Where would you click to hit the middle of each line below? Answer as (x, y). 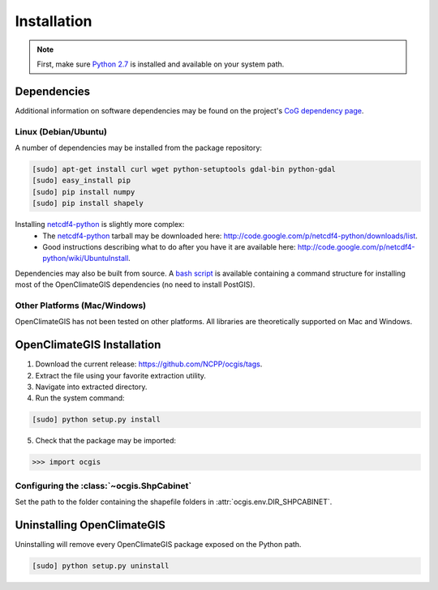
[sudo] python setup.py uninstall (101, 566)
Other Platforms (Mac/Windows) (80, 306)
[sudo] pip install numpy (84, 192)
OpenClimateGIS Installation (88, 345)
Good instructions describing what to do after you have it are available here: (169, 246)
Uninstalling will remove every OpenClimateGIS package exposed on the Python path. (158, 544)
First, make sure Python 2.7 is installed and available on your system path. (161, 64)
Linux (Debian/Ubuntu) (61, 131)
